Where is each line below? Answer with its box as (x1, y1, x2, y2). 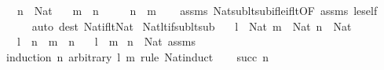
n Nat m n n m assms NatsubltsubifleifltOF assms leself (16, 2, 378, 18)
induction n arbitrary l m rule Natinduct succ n (5, 48, 269, 64)
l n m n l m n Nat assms (16, 33, 196, 50)
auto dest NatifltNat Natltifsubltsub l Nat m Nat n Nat (31, 17, 352, 34)
